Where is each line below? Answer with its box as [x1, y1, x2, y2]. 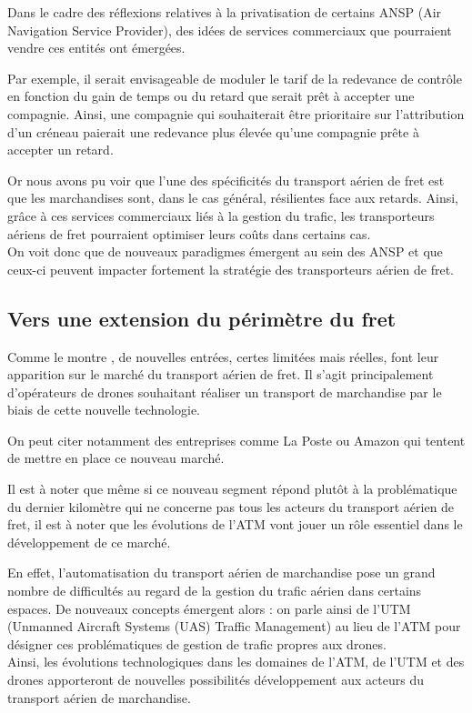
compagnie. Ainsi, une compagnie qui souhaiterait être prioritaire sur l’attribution [7, 104, 465, 123]
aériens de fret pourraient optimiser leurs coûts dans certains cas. [7, 224, 371, 243]
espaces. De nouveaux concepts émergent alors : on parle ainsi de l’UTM [7, 598, 411, 618]
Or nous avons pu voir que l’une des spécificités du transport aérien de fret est [7, 170, 445, 189]
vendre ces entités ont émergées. [7, 38, 186, 57]
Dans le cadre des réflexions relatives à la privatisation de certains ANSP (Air [7, 3, 442, 21]
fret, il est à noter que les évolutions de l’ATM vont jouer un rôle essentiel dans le [7, 515, 463, 534]
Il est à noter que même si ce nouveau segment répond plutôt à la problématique [7, 479, 457, 498]
